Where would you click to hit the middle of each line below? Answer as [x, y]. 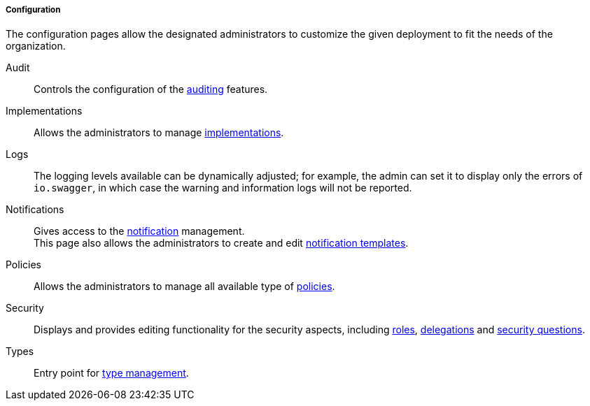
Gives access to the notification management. [139, 231]
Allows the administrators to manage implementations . [159, 133]
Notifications [35, 210]
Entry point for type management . [111, 373]
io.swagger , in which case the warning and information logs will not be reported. [223, 188]
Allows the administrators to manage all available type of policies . [184, 287]
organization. [36, 46]
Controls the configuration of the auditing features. [151, 89]
